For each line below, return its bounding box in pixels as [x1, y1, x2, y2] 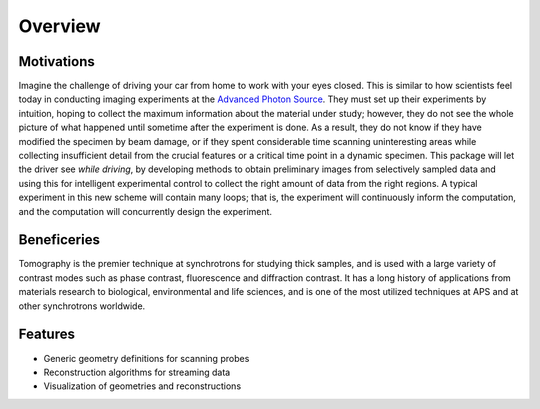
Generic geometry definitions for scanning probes [43, 352, 250, 364]
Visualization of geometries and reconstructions [43, 380, 242, 392]
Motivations [18, 53, 95, 70]
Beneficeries [18, 231, 100, 249]
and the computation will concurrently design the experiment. [18, 205, 273, 217]
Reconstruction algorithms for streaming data [43, 366, 231, 378]
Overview [18, 15, 101, 37]
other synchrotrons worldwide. [18, 300, 146, 312]
